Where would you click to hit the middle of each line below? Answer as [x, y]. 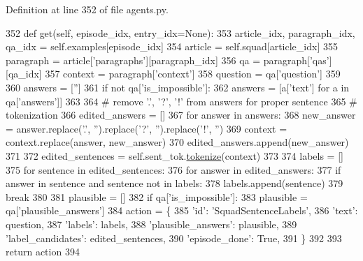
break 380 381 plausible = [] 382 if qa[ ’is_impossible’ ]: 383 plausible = [157, 196]
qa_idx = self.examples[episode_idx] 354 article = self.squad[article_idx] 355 [172, 46]
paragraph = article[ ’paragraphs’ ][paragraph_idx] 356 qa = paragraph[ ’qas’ [168, 60]
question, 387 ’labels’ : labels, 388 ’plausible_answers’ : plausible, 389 [151, 224]
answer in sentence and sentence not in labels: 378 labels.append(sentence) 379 [175, 183]
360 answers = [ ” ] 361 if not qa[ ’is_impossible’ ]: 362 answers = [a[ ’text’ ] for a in [178, 87]
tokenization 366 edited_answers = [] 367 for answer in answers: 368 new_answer [181, 115]
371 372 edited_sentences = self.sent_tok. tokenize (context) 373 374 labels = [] [175, 155]
